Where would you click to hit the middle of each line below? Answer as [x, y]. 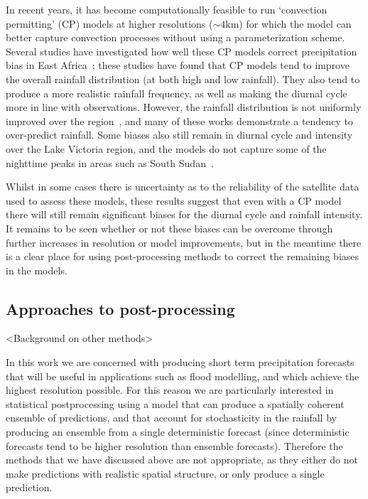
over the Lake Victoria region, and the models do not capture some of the [166, 148]
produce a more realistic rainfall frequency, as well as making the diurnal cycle [177, 93]
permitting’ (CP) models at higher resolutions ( [109, 23]
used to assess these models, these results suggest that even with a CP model [174, 200]
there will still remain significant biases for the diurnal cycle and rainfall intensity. [184, 214]
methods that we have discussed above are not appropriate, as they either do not [182, 460]
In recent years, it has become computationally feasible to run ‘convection [167, 9]
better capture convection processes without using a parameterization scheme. [175, 37]
